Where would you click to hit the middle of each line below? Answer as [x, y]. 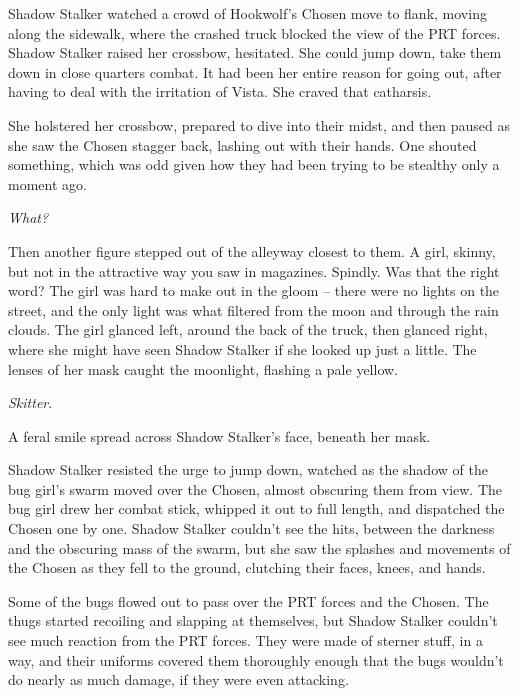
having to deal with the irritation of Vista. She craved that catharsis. [220, 91]
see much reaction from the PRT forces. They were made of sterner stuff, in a [245, 640]
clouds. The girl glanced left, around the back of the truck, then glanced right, [248, 329]
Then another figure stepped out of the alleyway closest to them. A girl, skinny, [252, 250]
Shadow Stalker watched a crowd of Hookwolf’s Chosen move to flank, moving [247, 13]
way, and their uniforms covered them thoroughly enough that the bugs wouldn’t [256, 659]
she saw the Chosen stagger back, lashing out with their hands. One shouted [242, 144]
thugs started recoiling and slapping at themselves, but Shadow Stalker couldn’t [253, 620]
